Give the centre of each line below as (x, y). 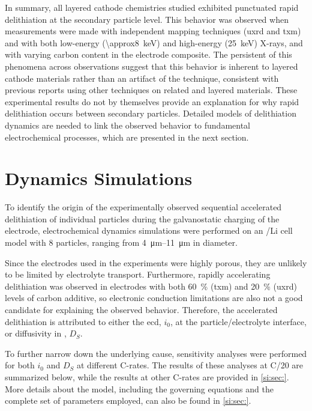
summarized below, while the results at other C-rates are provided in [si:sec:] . (147, 376)
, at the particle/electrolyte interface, (238, 321)
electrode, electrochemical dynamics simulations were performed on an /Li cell (149, 230)
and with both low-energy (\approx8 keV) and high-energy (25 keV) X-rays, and (154, 42)
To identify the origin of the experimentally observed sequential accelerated (143, 207)
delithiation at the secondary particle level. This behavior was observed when (147, 19)
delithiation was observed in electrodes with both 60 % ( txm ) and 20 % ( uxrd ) (151, 286)
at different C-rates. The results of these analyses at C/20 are (190, 365)
